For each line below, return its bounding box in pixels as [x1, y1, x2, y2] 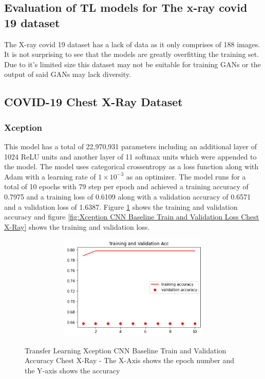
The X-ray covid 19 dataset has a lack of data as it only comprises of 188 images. [4, 38, 260, 49]
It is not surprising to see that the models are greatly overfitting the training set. [4, 49, 259, 59]
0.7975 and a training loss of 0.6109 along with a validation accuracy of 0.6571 [4, 191, 251, 202]
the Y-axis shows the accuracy [25, 365, 120, 376]
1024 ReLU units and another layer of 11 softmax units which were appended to [4, 151, 257, 162]
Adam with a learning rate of [4, 171, 96, 182]
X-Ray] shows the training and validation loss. [4, 221, 150, 232]
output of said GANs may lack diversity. [4, 69, 131, 79]
